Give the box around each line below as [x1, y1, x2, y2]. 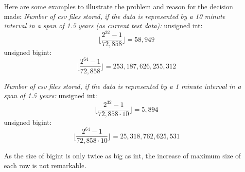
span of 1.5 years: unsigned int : [4, 90, 97, 101]
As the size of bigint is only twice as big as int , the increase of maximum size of [4, 151, 241, 161]
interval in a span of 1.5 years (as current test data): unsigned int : [4, 20, 203, 31]
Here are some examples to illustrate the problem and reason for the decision [4, 1, 233, 11]
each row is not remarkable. [4, 160, 87, 170]
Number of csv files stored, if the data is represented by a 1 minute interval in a [4, 81, 241, 91]
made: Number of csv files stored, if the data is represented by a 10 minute [4, 11, 226, 21]
